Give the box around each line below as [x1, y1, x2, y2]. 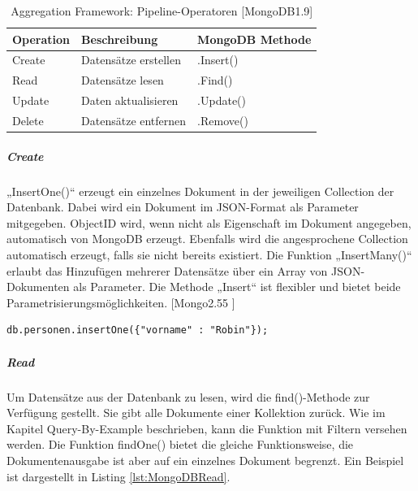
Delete [12, 111, 44, 128]
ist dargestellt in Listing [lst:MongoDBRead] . [6, 467, 231, 484]
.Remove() [197, 111, 248, 128]
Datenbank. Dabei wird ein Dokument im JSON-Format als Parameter [6, 198, 359, 215]
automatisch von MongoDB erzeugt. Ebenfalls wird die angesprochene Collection [6, 230, 408, 247]
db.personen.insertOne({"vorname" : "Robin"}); [6, 324, 269, 337]
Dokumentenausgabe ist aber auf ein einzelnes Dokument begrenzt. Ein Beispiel [6, 451, 404, 468]
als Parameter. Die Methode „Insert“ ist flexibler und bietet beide [73, 278, 401, 295]
